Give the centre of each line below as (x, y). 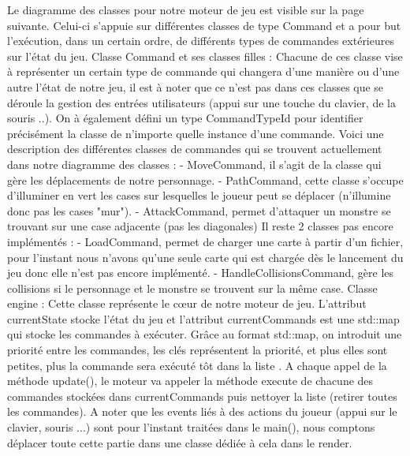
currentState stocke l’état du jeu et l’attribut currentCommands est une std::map (203, 318)
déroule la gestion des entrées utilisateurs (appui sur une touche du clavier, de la (201, 102)
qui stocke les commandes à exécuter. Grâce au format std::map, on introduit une (205, 334)
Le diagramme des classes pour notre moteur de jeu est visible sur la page (186, 9)
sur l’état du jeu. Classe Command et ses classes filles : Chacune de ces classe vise (205, 56)
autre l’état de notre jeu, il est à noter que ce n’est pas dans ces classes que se (196, 86)
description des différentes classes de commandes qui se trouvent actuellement (195, 149)
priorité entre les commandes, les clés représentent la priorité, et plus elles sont (198, 350)
